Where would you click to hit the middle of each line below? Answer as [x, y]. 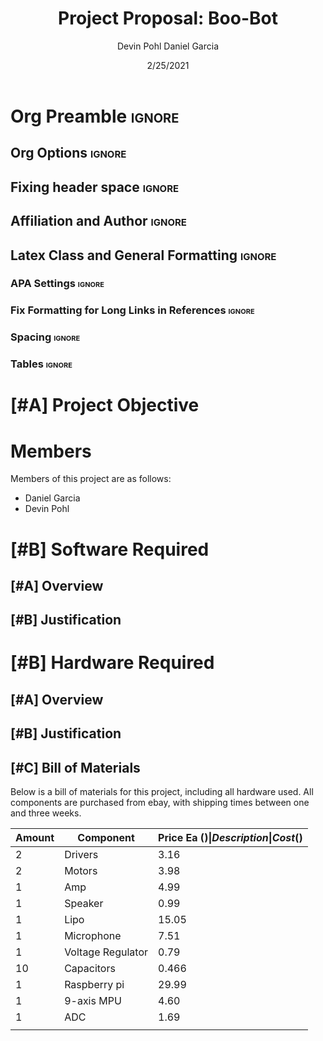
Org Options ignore [68, 153]
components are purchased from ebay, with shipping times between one [160, 803]
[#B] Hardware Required [112, 663]
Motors [81, 871]
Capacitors [90, 969]
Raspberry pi [94, 985]
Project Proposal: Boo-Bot [168, 18]
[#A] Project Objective [105, 405]
